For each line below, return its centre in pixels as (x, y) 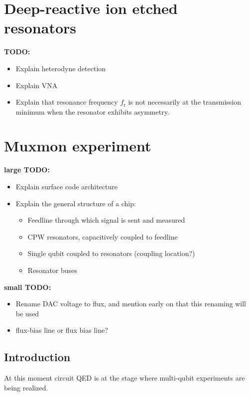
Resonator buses (52, 270)
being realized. (26, 387)
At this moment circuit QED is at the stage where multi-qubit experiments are (125, 378)
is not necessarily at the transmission (185, 102)
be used (27, 313)
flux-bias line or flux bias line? (62, 330)
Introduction (37, 357)
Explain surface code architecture (66, 186)
